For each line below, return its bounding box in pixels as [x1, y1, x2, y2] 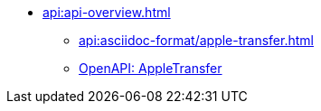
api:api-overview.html [42, 5, 171, 20]
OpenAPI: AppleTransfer [79, 60, 222, 76]
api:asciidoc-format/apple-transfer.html [79, 32, 314, 48]
